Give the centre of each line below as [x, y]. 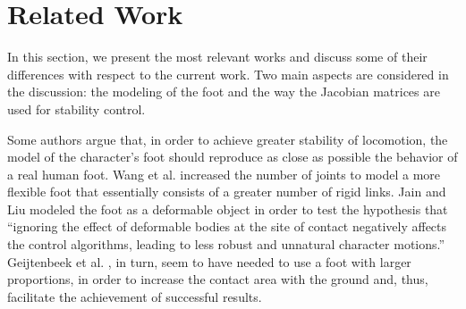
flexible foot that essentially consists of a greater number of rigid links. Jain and [227, 192]
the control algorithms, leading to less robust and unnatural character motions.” [226, 244]
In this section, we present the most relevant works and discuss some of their [217, 57]
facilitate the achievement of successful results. [135, 296]
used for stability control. [76, 109]
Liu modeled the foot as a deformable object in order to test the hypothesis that [228, 209]
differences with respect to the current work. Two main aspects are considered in [228, 74]
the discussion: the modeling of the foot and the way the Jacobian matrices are [224, 92]
